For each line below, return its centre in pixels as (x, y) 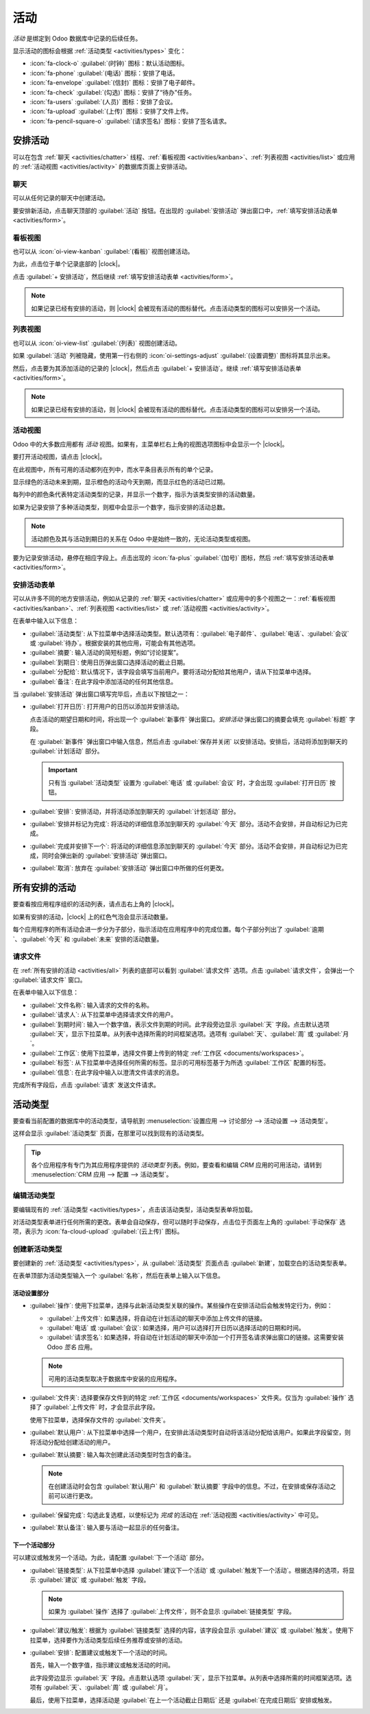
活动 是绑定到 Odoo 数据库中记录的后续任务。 (77, 38)
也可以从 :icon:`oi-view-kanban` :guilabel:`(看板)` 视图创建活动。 (103, 252)
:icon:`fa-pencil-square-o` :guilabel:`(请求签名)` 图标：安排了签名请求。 (130, 121)
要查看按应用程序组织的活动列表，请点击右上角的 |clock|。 (95, 904)
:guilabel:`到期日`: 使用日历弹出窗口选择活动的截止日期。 (109, 662)
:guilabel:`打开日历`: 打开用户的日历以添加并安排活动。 (106, 707)
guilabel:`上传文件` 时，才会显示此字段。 (102, 1407)
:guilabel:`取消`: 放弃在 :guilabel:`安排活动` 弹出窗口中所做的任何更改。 (129, 868)
